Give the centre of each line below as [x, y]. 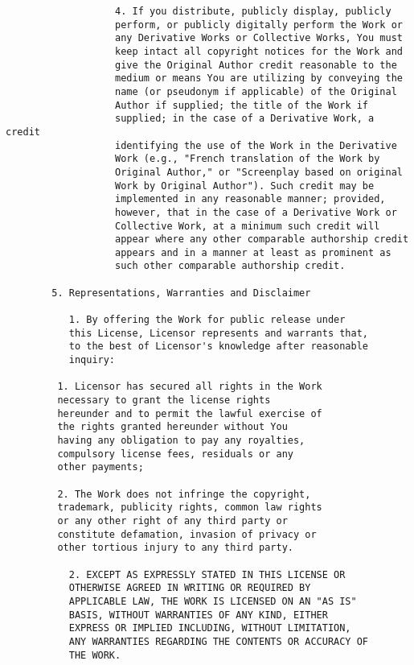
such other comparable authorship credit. [230, 266]
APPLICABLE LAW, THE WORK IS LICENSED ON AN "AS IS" [213, 601]
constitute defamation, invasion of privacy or [187, 534]
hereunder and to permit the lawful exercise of [190, 413]
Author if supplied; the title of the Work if [242, 105]
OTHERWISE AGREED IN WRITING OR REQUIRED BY [190, 588]
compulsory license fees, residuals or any [175, 454]
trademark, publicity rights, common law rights [190, 508]
